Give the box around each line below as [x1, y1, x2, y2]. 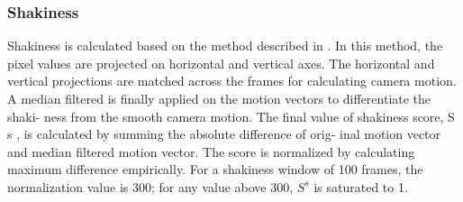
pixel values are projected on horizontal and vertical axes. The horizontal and [7, 53, 435, 72]
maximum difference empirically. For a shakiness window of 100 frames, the [7, 160, 423, 179]
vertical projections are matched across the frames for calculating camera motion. [7, 71, 457, 90]
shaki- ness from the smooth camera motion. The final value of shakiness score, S [7, 106, 455, 125]
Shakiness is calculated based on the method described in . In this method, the [7, 36, 443, 55]
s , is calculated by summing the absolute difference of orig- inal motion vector [7, 124, 441, 143]
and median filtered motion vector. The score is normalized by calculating [7, 142, 415, 161]
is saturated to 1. [313, 177, 408, 196]
